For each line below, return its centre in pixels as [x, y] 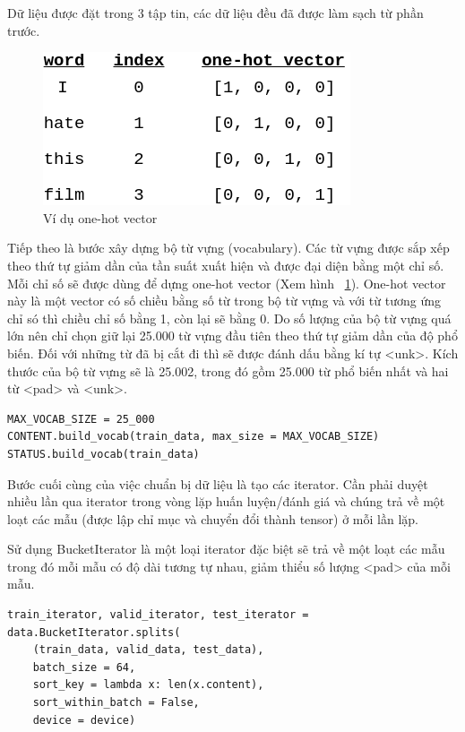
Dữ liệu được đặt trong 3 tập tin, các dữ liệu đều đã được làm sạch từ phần [215, 13]
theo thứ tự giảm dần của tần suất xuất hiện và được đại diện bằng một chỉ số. [226, 265]
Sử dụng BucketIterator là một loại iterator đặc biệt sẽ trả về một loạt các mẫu [226, 549]
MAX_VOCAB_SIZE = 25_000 [81, 419]
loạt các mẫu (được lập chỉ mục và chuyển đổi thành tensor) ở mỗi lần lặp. [213, 518]
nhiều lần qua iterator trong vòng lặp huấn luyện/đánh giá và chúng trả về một [226, 501]
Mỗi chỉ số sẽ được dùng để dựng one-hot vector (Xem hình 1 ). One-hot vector [227, 283]
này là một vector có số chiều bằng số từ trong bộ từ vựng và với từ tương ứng [224, 301]
